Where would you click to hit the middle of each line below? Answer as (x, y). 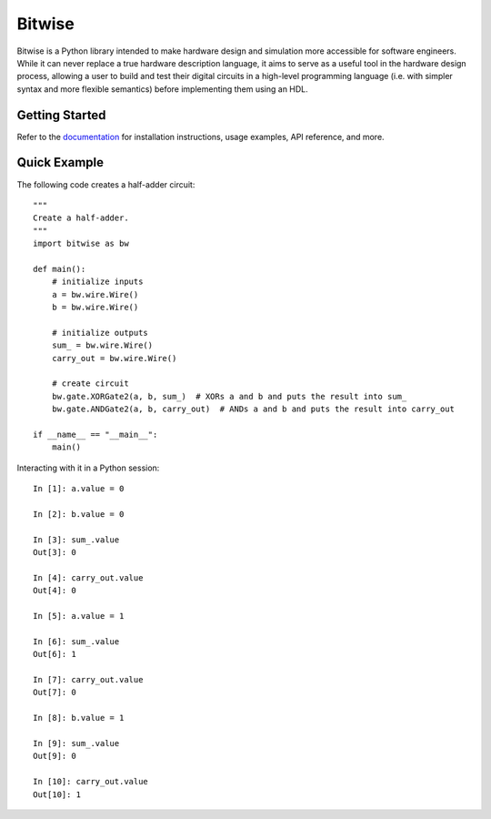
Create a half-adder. (81, 218)
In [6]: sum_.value (76, 641)
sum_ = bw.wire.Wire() (102, 345)
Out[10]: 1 (57, 794)
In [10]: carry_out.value (91, 782)
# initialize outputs (100, 333)
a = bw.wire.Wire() (95, 294)
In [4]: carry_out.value (88, 577)
